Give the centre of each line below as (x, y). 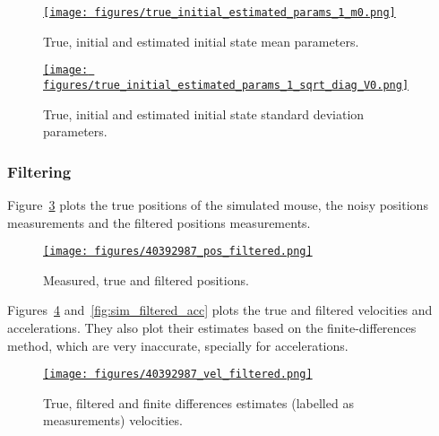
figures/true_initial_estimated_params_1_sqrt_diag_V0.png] (226, 85)
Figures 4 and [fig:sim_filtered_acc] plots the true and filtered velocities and (220, 310)
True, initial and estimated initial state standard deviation (204, 113)
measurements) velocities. (113, 420)
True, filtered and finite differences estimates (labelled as (198, 402)
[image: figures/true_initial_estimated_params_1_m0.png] (219, 13)
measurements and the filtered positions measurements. (159, 222)
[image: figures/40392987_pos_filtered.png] (178, 252)
